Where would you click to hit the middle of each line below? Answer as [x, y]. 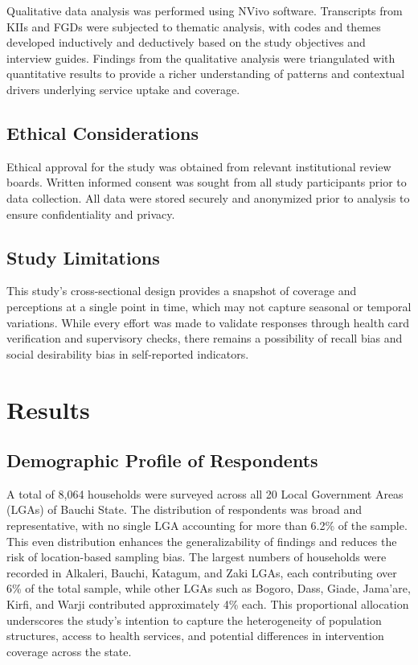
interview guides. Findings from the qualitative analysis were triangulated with [201, 57]
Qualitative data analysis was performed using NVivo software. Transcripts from [205, 10]
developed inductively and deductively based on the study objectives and [186, 42]
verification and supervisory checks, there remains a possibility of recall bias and [205, 338]
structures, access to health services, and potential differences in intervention [195, 636]
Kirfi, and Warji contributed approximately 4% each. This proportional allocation [208, 604]
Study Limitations [83, 257]
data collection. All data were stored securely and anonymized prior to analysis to [208, 197]
